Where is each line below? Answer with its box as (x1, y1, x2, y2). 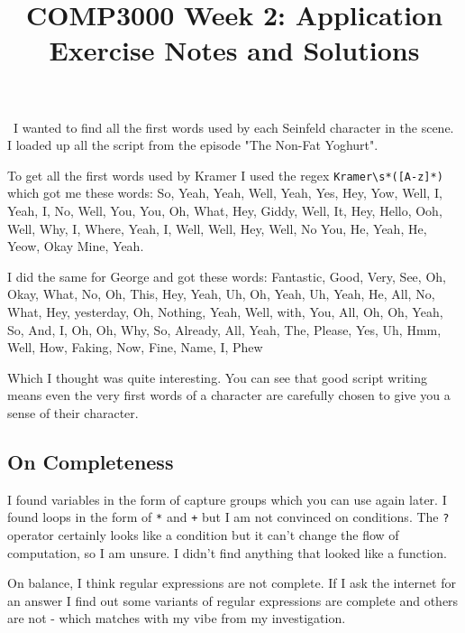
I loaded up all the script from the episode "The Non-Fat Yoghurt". (7, 135, 378, 154)
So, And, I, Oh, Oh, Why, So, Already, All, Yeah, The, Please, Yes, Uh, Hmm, (7, 320, 442, 339)
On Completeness (7, 447, 174, 475)
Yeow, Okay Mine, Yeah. (7, 237, 144, 256)
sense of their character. (7, 403, 139, 422)
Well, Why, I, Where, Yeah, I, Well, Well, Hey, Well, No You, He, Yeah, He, (7, 219, 427, 237)
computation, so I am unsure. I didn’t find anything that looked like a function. (7, 543, 447, 562)
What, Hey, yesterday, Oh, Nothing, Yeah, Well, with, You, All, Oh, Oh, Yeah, (7, 302, 443, 321)
